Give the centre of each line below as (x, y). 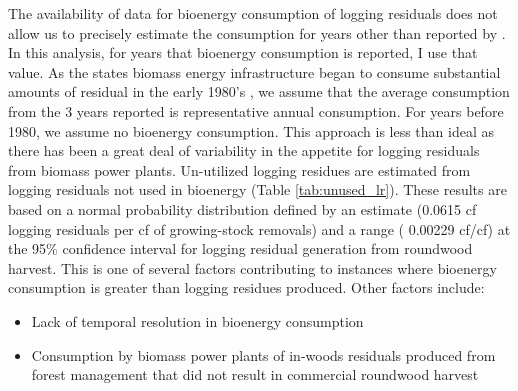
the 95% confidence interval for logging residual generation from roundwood (240, 248)
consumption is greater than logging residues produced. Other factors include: (246, 287)
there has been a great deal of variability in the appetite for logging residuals (244, 150)
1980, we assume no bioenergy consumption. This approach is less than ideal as (251, 130)
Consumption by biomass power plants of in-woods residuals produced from (263, 354)
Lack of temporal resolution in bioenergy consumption (197, 320)
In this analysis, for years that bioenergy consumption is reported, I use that (243, 52)
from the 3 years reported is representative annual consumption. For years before (256, 110)
